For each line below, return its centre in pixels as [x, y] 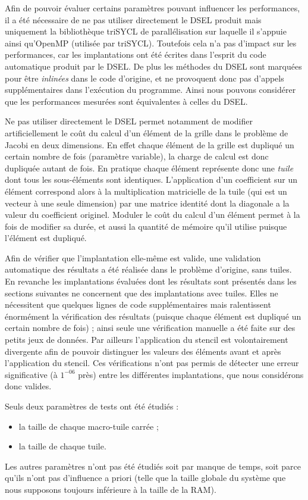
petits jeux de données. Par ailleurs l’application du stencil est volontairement [147, 340]
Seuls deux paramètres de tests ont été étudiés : [92, 406]
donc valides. [28, 386]
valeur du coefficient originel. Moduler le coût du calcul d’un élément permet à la [153, 215]
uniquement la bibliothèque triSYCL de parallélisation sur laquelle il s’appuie [146, 31]
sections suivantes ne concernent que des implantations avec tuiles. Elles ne [142, 293]
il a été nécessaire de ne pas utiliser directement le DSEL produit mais [133, 19]
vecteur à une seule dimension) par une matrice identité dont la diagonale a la [147, 203]
